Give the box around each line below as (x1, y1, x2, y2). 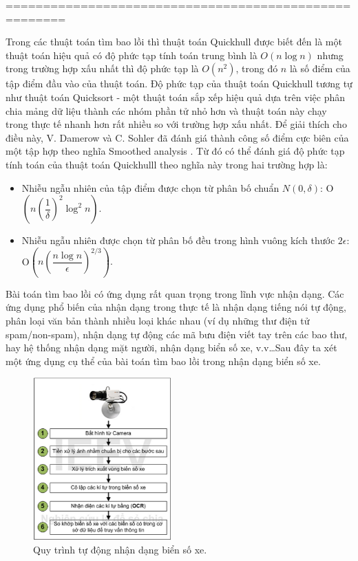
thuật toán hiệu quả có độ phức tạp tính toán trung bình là (6, 47, 257, 62)
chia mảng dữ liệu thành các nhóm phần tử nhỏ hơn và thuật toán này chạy (6, 103, 327, 118)
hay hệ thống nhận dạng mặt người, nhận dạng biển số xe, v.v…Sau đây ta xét (6, 340, 337, 355)
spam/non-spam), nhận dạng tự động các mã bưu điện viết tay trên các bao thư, (6, 327, 348, 341)
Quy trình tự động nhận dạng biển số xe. (33, 542, 207, 556)
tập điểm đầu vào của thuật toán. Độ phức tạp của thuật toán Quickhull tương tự (6, 76, 352, 91)
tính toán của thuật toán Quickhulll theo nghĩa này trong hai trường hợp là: (6, 157, 328, 171)
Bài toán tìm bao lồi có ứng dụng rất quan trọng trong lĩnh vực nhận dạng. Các (6, 286, 344, 300)
